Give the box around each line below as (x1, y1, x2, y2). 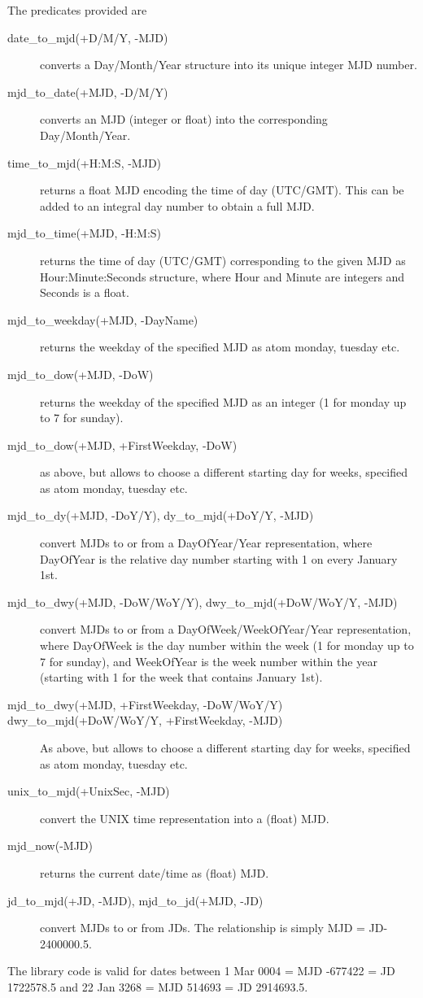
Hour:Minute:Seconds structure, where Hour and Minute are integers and (40, 268, 405, 285)
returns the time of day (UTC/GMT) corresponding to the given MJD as (40, 251, 406, 268)
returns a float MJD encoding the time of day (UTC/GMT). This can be (40, 181, 404, 198)
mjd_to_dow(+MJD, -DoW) (7, 365, 154, 382)
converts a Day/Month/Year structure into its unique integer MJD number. (40, 56, 417, 73)
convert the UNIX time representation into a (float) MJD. (40, 809, 329, 826)
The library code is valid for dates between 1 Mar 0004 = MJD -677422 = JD (7, 962, 395, 979)
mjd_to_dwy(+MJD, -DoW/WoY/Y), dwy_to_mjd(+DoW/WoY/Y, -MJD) (7, 593, 398, 610)
